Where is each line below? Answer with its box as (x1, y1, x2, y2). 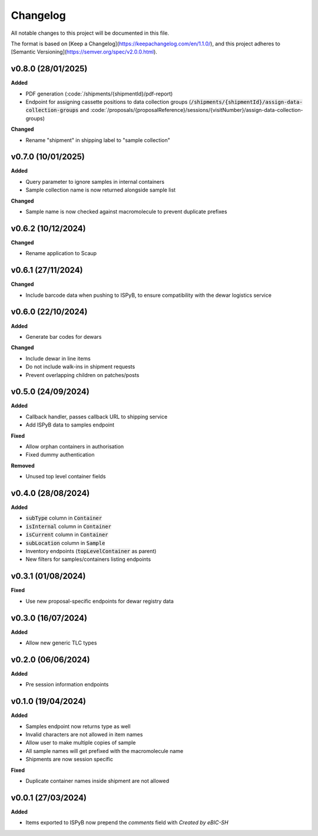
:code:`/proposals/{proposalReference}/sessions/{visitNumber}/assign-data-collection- (90, 107, 303, 114)
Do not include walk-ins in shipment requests (25, 363, 135, 371)
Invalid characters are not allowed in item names (25, 731, 143, 738)
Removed (11, 462, 35, 469)
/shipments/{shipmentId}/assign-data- (190, 99, 303, 105)
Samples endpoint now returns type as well (25, 722, 131, 730)
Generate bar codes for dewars (25, 333, 102, 340)
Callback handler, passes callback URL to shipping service (25, 413, 168, 420)
